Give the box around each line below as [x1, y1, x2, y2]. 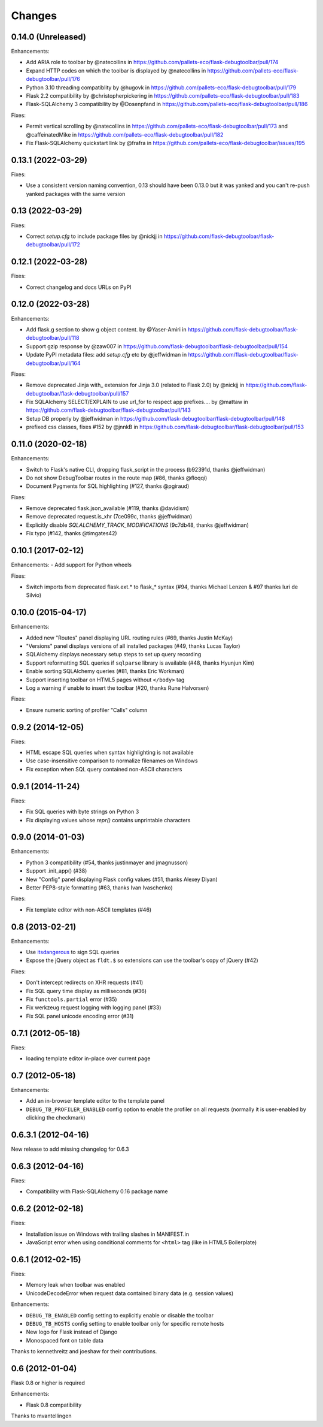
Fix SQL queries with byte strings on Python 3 [26, 808, 139, 815]
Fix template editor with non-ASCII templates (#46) [26, 906, 152, 913]
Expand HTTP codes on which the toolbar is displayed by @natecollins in [26, 67, 206, 74]
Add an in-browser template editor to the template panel [26, 1097, 164, 1105]
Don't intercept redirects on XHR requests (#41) [26, 979, 144, 986]
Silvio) [26, 592, 42, 599]
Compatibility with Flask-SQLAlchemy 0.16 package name [26, 1188, 168, 1195]
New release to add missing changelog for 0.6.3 [11, 1145, 129, 1153]
